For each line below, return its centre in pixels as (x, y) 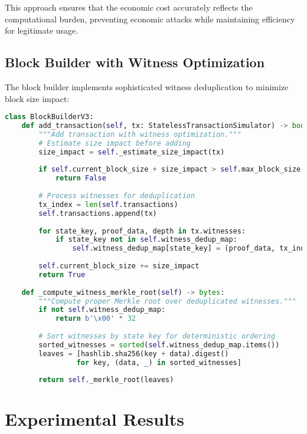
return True (62, 274)
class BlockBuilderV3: (49, 117)
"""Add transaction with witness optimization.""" (140, 134)
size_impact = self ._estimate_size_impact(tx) (132, 152)
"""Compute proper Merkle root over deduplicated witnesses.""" (167, 301)
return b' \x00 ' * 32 (96, 319)
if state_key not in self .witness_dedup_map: (146, 240)
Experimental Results (94, 419)
